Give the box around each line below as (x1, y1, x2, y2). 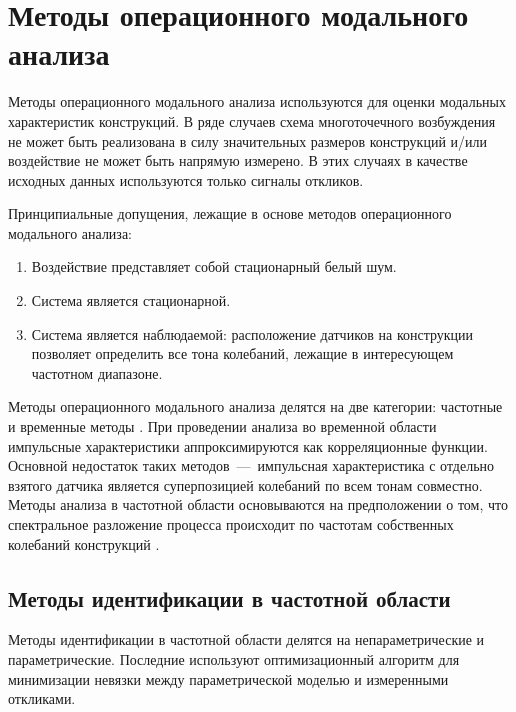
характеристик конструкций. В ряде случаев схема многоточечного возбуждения (8, 110, 496, 131)
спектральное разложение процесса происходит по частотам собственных (8, 514, 454, 534)
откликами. (8, 688, 76, 709)
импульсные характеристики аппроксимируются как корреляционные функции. (8, 435, 488, 456)
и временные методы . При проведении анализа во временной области (8, 416, 437, 437)
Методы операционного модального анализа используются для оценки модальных (8, 91, 506, 112)
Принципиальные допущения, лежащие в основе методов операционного (8, 203, 452, 224)
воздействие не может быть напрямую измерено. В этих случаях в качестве (8, 150, 468, 171)
